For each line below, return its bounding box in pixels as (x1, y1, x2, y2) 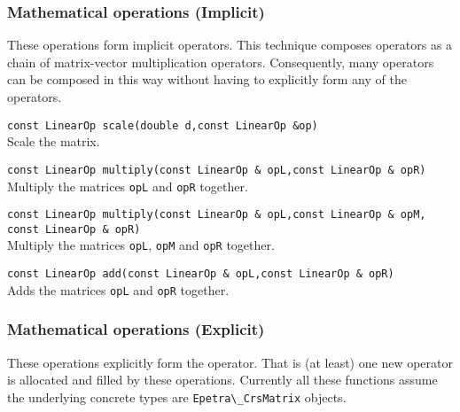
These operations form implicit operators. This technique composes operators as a (7, 35, 453, 54)
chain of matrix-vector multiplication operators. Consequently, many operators (7, 52, 434, 71)
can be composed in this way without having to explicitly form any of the (7, 70, 407, 89)
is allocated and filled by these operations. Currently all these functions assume (7, 370, 438, 389)
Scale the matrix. (7, 132, 100, 151)
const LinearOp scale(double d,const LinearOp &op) (7, 119, 318, 132)
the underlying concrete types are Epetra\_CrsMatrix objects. (7, 387, 347, 406)
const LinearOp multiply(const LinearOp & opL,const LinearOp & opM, (7, 208, 426, 222)
